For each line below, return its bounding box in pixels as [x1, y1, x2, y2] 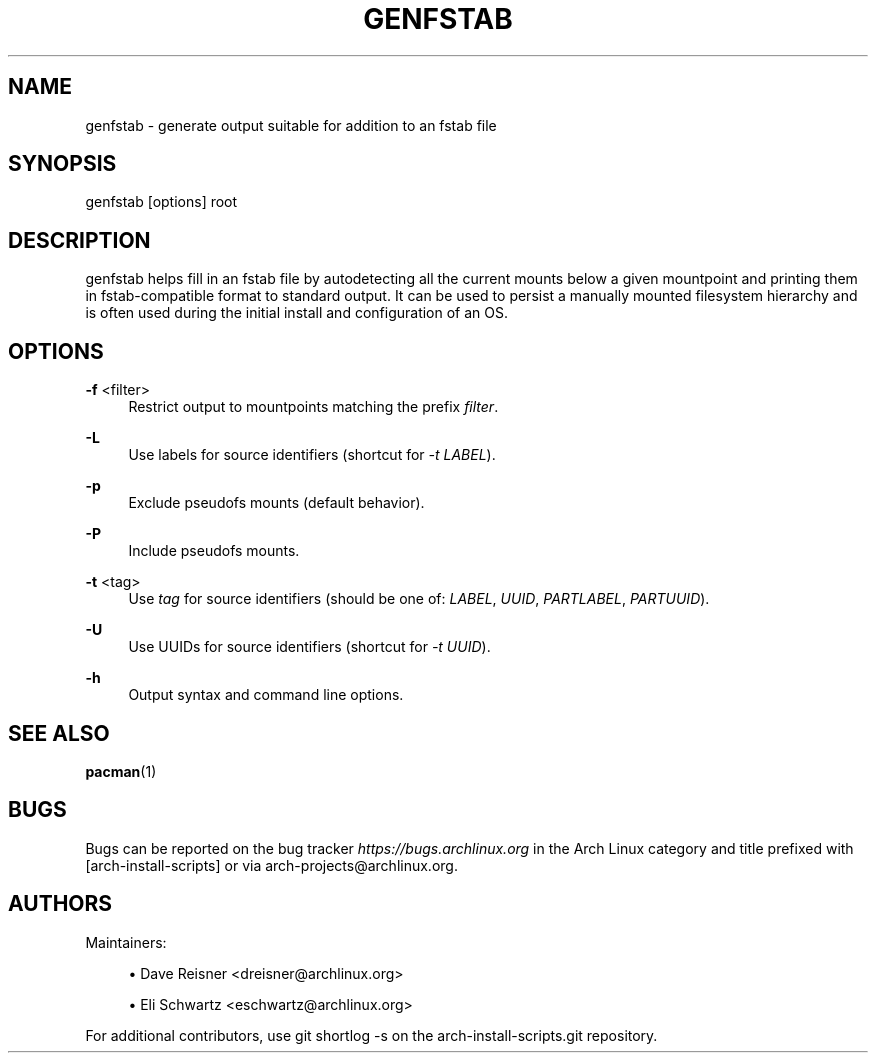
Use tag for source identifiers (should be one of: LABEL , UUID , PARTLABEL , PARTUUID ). [128, 590, 710, 608]
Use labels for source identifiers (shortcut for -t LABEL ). [128, 446, 496, 464]
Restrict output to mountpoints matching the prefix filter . [128, 398, 499, 416]
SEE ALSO [8, 720, 110, 746]
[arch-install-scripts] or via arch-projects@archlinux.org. [85, 856, 458, 874]
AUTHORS [8, 891, 113, 917]
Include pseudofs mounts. [128, 542, 300, 560]
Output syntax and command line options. [128, 686, 404, 704]
